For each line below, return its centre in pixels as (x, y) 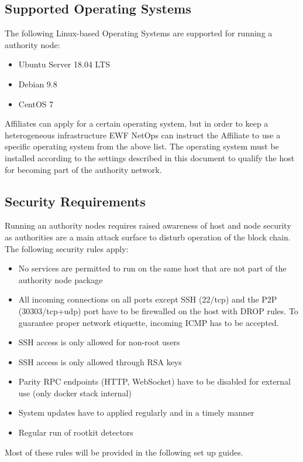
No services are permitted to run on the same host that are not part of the (152, 268)
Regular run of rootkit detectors (76, 432)
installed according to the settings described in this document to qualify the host (150, 157)
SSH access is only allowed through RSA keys (100, 361)
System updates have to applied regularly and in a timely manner (136, 412)
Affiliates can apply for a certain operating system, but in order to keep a (137, 123)
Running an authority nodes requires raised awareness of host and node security (148, 225)
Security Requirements (75, 201)
